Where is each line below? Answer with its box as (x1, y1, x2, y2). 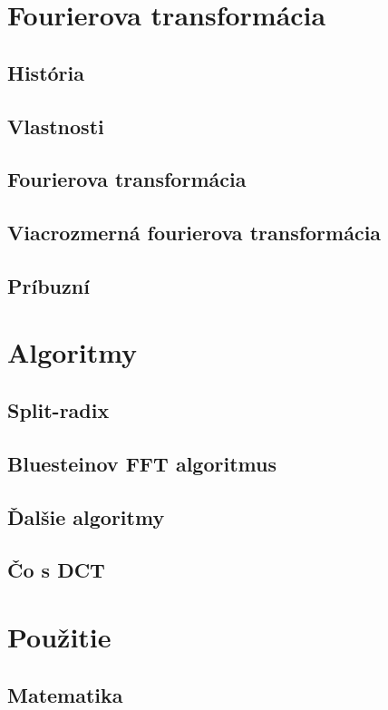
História (7, 58, 84, 86)
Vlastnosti (7, 112, 104, 140)
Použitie (7, 618, 112, 655)
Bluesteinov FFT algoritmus (7, 449, 276, 477)
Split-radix (7, 396, 110, 424)
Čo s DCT (7, 556, 105, 584)
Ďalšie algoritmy (7, 502, 165, 530)
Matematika (7, 680, 123, 708)
